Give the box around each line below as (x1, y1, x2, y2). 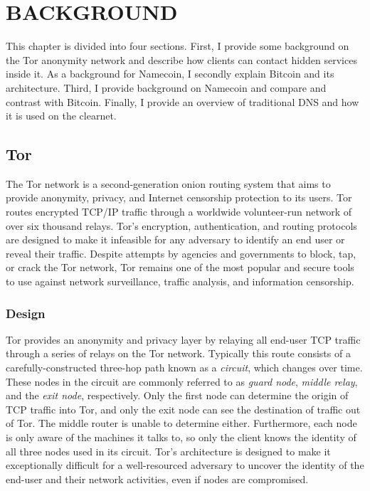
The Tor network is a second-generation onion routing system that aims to (6, 176, 331, 191)
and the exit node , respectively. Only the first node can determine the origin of (6, 388, 349, 403)
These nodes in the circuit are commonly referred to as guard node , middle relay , (6, 374, 358, 389)
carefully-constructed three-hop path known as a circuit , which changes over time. (6, 360, 363, 375)
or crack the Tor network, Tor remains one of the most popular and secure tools (6, 260, 354, 275)
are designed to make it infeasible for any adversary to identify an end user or (6, 232, 345, 247)
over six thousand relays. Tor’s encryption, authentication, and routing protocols (6, 218, 357, 233)
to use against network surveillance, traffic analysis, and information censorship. (6, 274, 354, 289)
